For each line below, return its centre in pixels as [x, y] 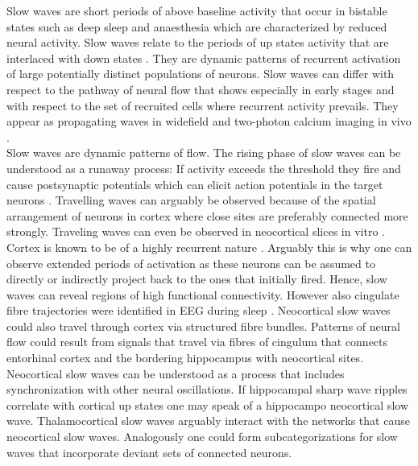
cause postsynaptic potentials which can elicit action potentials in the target [195, 184]
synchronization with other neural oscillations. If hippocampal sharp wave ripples [207, 389]
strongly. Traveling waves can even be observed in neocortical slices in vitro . [196, 231]
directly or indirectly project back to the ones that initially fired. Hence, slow [197, 279]
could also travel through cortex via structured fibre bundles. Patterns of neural [203, 326]
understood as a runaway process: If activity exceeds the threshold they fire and [204, 168]
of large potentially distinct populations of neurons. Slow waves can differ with [201, 74]
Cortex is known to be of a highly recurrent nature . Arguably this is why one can [209, 247]
